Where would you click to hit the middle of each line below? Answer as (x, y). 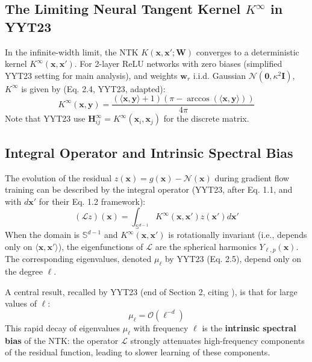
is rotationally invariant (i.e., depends (238, 235)
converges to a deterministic (248, 51)
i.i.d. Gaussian (220, 75)
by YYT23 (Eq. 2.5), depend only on (233, 259)
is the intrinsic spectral (249, 327)
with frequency (161, 327)
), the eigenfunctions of (101, 246)
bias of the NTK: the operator (62, 340)
